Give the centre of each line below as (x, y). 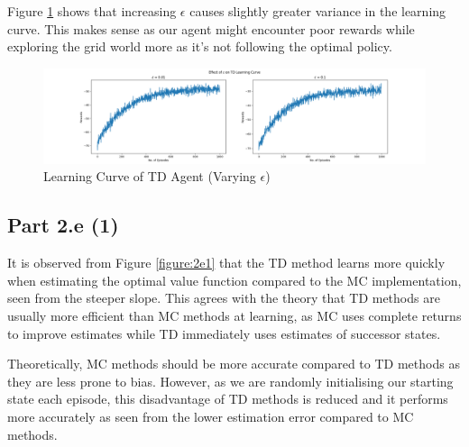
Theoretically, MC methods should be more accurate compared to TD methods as (234, 364)
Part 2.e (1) (63, 225)
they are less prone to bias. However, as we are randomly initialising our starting (230, 381)
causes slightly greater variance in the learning (318, 11)
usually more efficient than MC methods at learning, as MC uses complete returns (234, 315)
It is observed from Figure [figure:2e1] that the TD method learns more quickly (226, 263)
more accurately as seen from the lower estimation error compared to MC (211, 416)
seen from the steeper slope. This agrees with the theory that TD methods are (224, 298)
